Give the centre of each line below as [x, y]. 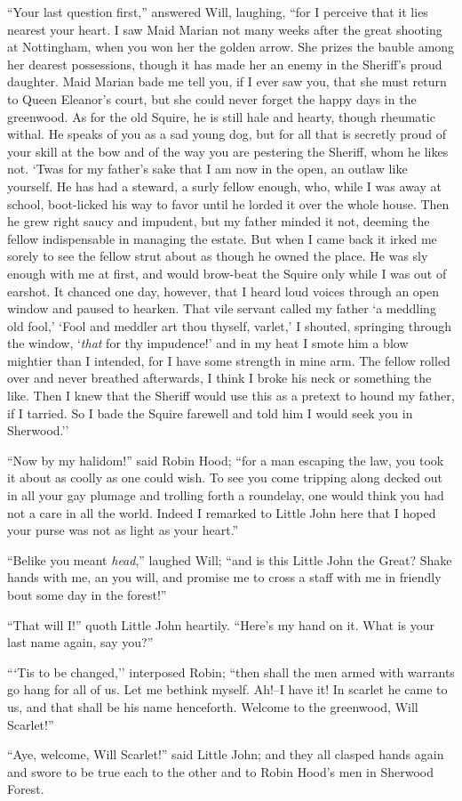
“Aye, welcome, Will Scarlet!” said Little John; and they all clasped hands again [226, 754]
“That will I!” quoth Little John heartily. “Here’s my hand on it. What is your [221, 624]
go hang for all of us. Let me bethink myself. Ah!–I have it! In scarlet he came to [227, 689]
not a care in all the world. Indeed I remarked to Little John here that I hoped [222, 512]
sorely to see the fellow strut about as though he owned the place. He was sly [218, 256]
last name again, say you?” [80, 642]
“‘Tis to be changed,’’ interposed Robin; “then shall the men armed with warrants [231, 672]
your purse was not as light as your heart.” [123, 530]
